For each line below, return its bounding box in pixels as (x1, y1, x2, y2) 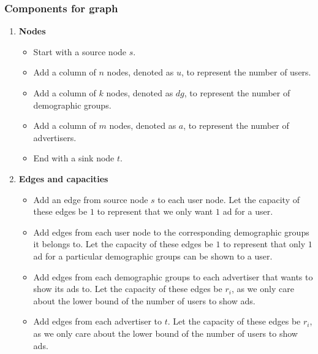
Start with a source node (33, 45, 127, 58)
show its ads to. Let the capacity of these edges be (33, 282, 222, 295)
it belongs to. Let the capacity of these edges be (33, 237, 213, 250)
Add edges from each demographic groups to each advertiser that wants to (33, 270, 313, 283)
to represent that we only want (97, 205, 213, 218)
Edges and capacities (18, 172, 108, 185)
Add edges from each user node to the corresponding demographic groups (33, 225, 309, 238)
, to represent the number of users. (181, 66, 311, 79)
